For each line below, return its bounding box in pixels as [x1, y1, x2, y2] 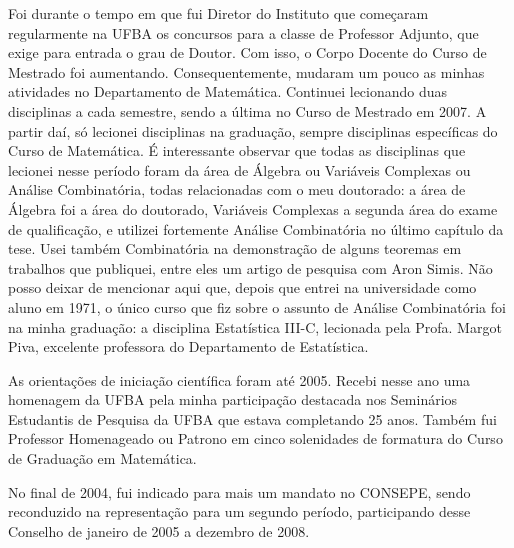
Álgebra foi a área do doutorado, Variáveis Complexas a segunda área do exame [8, 198, 498, 219]
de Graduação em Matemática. [8, 448, 197, 469]
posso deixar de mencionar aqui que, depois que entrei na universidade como [8, 277, 477, 298]
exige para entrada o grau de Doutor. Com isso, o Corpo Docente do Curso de [8, 42, 487, 63]
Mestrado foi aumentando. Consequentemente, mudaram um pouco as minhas [8, 61, 485, 82]
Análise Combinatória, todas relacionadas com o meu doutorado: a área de [8, 179, 466, 200]
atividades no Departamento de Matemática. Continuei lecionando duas [8, 81, 448, 102]
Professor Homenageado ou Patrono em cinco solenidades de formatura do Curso [8, 428, 503, 449]
